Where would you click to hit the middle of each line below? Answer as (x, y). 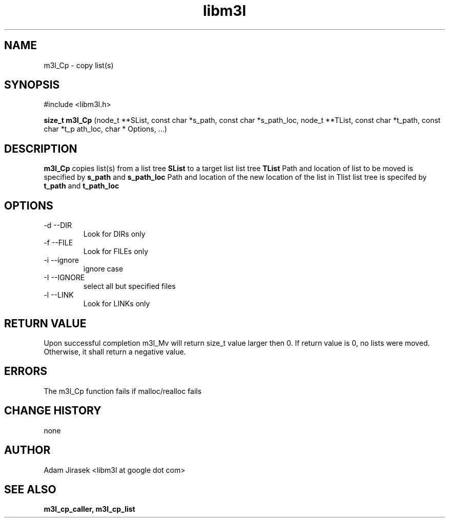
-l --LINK (59, 295)
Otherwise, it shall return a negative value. (115, 351)
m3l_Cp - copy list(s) (79, 65)
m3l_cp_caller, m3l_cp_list (89, 509)
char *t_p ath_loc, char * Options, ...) (105, 129)
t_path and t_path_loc (81, 186)
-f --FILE (58, 243)
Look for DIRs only (114, 234)
